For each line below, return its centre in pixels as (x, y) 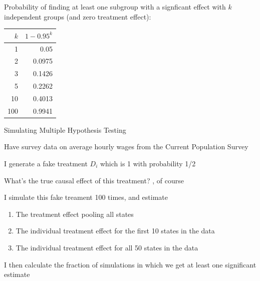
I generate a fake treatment (46, 164)
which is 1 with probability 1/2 (148, 164)
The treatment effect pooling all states (75, 214)
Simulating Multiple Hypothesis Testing (65, 129)
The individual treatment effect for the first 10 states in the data (115, 231)
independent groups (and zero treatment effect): (78, 16)
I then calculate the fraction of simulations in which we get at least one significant (130, 264)
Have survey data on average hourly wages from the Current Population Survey (126, 147)
